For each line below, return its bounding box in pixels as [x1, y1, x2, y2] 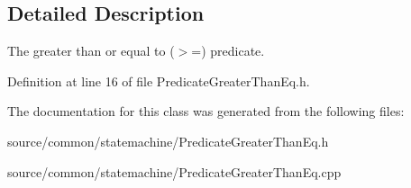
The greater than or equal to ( [7, 41, 175, 60]
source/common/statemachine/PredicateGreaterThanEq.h [7, 131, 329, 150]
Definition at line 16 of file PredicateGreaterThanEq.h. [7, 71, 310, 90]
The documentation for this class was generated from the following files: [7, 102, 405, 121]
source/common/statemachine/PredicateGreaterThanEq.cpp [7, 162, 342, 181]
